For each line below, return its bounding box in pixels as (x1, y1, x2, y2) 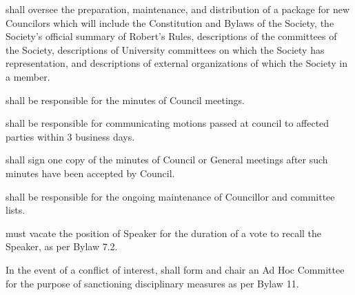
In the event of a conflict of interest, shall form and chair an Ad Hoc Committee (6, 262, 345, 276)
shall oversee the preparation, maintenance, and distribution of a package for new (6, 2, 349, 16)
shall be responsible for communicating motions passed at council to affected (6, 116, 329, 130)
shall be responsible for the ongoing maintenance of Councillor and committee (6, 189, 335, 203)
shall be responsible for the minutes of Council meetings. (6, 92, 245, 107)
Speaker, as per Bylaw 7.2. (6, 239, 118, 254)
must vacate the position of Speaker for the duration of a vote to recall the (6, 225, 322, 240)
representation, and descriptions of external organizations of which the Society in (6, 56, 347, 70)
